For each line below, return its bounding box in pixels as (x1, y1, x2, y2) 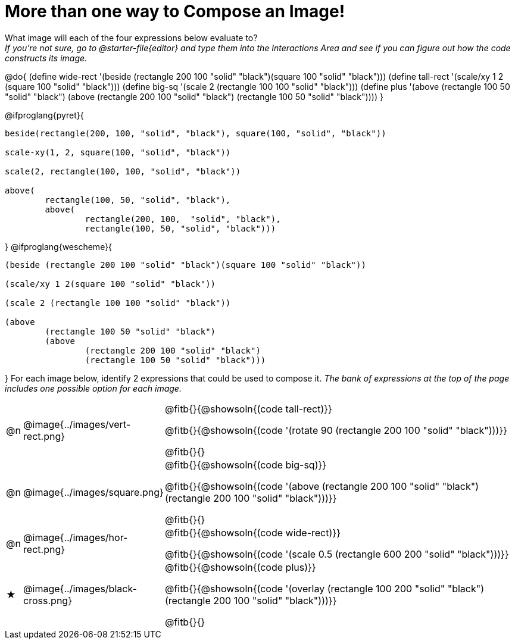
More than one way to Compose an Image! (5, 1, 345, 21)
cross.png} (23, 594, 72, 607)
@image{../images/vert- (23, 418, 131, 430)
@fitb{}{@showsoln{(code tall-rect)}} (164, 402, 332, 415)
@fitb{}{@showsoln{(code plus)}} (164, 561, 316, 573)
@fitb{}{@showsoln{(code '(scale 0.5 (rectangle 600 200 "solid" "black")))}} (164, 548, 509, 560)
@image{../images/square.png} (23, 486, 164, 498)
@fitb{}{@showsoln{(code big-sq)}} (164, 458, 327, 471)
